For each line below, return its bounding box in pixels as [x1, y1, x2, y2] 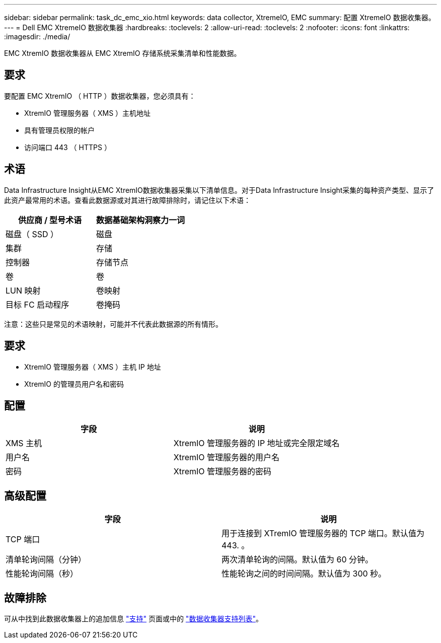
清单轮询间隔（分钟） [6, 554, 87, 565]
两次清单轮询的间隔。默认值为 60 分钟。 [222, 554, 374, 565]
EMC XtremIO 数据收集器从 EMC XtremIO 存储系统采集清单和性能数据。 [4, 49, 241, 57]
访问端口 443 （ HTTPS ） [24, 142, 111, 152]
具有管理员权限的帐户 [24, 125, 95, 134]
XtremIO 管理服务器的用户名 [173, 452, 280, 463]
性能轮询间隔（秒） [6, 568, 79, 579]
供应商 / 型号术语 [18, 215, 82, 225]
